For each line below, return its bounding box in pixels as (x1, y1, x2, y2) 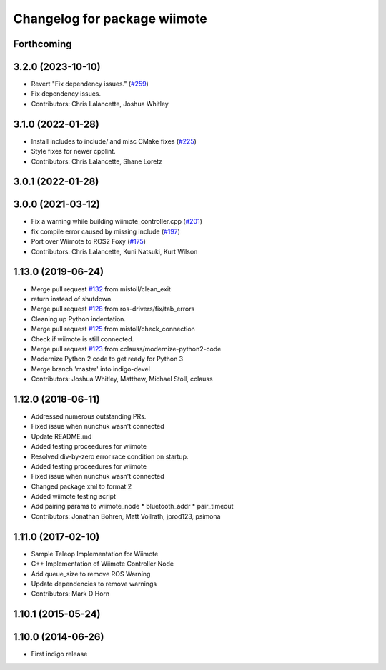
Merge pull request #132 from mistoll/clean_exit (31, 284, 172, 293)
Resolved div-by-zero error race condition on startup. (31, 452, 189, 461)
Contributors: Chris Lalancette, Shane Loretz (31, 157, 163, 166)
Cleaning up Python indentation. (31, 314, 127, 323)
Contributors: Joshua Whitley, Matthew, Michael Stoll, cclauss (31, 375, 214, 384)
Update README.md (31, 432, 92, 441)
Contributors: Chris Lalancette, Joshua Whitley (31, 99, 169, 108)
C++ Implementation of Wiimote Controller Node (31, 559, 174, 568)
